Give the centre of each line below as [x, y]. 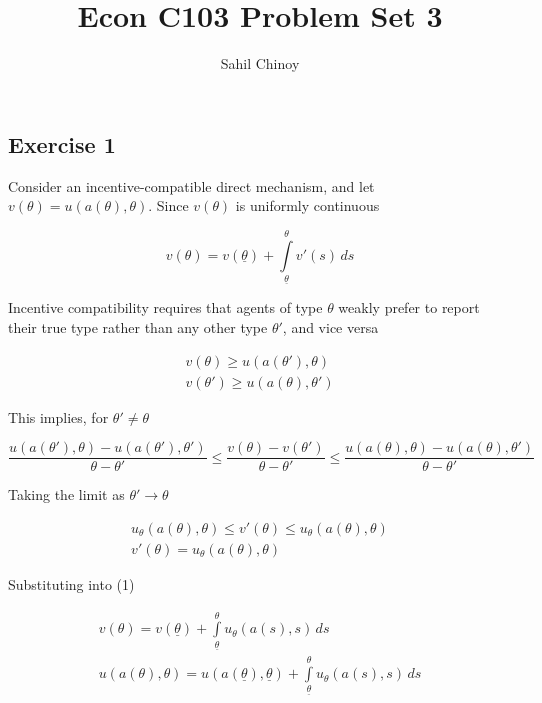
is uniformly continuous [307, 205]
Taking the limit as [66, 494]
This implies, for [58, 416]
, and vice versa [330, 327]
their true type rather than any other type [138, 327]
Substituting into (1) [71, 583]
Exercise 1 [62, 143]
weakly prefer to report [409, 307]
